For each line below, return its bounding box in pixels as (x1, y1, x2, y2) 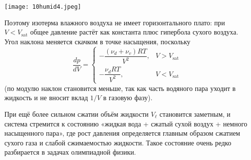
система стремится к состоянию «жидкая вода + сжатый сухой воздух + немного (4, 118, 248, 128)
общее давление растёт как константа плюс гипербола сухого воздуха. (30, 27, 238, 37)
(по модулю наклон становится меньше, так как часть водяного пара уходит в (4, 83, 236, 93)
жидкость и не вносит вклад (4, 92, 88, 103)
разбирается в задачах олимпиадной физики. (4, 147, 136, 157)
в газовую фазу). (103, 92, 153, 103)
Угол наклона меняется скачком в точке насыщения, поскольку (4, 36, 191, 46)
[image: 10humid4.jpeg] (4, 3, 81, 10)
